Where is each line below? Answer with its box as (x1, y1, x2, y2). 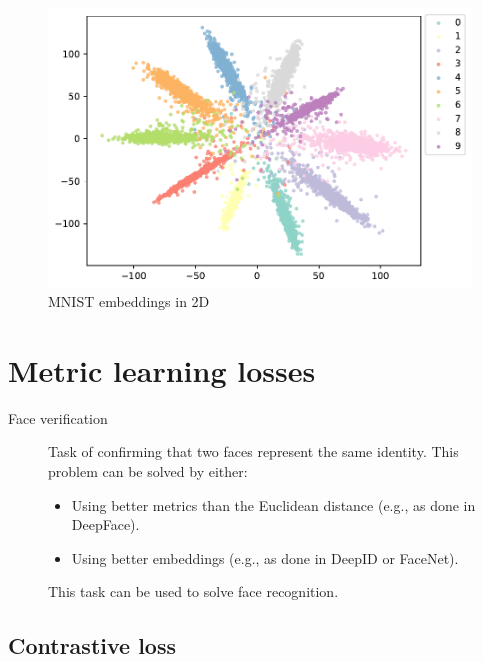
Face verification (8, 407, 108, 428)
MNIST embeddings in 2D (48, 291, 210, 312)
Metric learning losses (8, 349, 316, 390)
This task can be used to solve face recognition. (48, 581, 339, 602)
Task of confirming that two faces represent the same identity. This (48, 441, 459, 462)
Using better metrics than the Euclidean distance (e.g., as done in (71, 494, 476, 515)
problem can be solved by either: (48, 461, 248, 482)
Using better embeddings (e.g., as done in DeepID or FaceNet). (71, 547, 459, 568)
